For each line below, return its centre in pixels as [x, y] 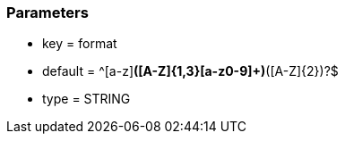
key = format [80, 44]
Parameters [47, 12]
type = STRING [86, 99]
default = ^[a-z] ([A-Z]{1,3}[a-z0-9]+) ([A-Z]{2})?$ [190, 71]
